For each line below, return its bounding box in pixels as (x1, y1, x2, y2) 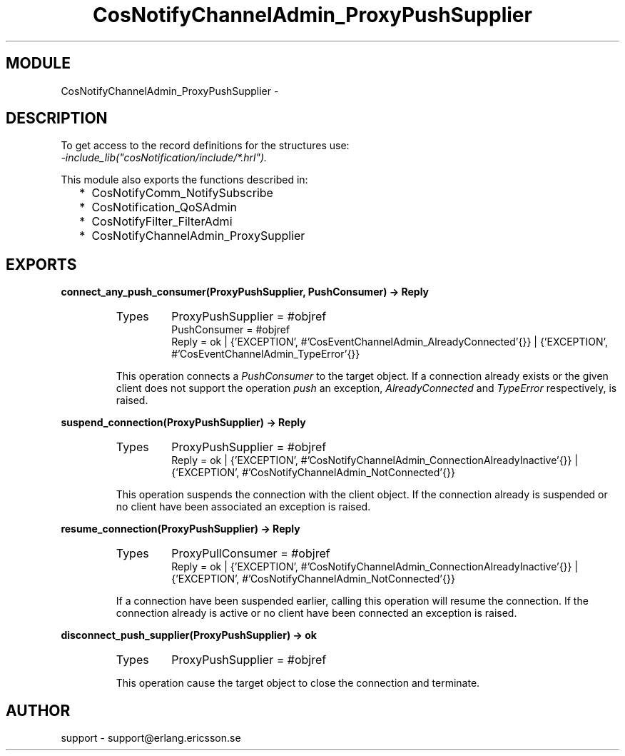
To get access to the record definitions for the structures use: (61, 139, 350, 152)
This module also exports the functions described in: (61, 173, 308, 186)
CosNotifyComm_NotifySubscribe (91, 186, 273, 201)
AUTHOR (6, 701, 71, 720)
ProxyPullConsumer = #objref (171, 546, 330, 561)
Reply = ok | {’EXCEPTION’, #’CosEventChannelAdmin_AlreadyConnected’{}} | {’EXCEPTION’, (171, 336, 608, 348)
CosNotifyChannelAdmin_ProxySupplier (91, 228, 305, 243)
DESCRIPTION (6, 109, 108, 128)
